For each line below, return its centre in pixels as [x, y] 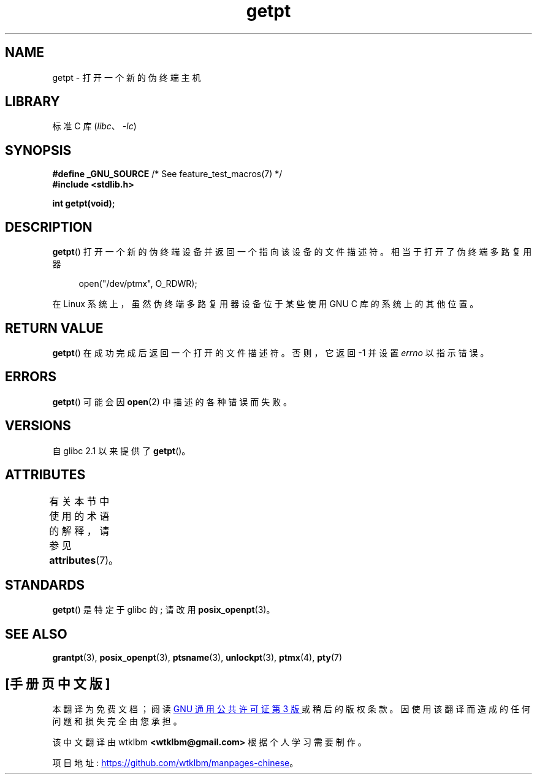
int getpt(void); [84, 203]
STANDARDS [45, 585]
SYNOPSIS [38, 150]
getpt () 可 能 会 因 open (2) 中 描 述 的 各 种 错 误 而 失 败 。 [172, 401]
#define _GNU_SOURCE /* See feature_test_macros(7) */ [167, 174]
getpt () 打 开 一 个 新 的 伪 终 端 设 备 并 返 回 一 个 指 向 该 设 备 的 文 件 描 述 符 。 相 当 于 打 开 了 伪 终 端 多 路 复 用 [292, 252]
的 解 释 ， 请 [79, 530]
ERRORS [31, 377]
